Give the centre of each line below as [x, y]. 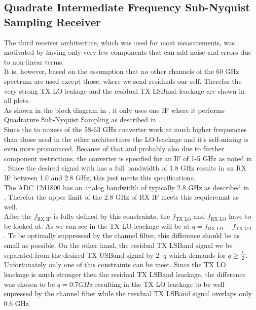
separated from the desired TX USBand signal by [79, 255]
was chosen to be [30, 284]
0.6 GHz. [18, 303]
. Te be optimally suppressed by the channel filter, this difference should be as [122, 235]
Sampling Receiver [53, 21]
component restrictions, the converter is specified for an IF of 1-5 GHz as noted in [128, 158]
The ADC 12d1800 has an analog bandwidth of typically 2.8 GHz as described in [127, 187]
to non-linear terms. [34, 61]
